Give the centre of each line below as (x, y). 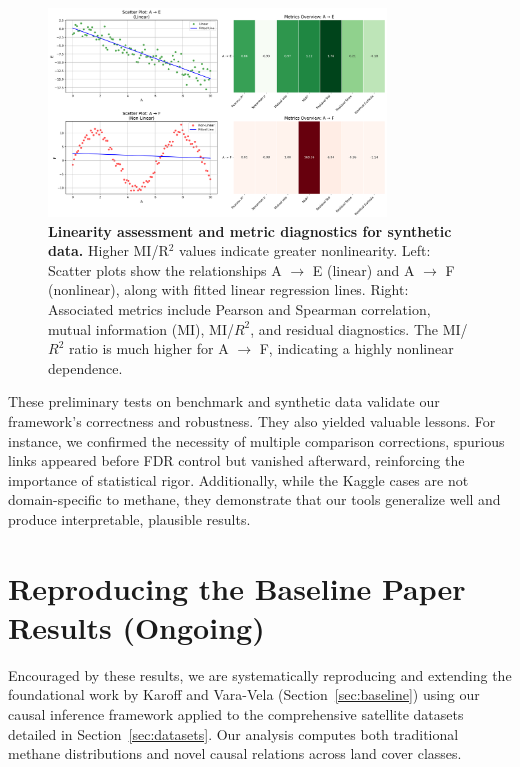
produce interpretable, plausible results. (129, 518)
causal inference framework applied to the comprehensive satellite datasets (236, 714)
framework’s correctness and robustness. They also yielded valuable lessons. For (252, 420)
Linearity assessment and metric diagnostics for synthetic (250, 230)
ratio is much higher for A (148, 348)
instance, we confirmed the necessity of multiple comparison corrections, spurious (256, 440)
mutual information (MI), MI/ (141, 328)
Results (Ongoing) (136, 626)
